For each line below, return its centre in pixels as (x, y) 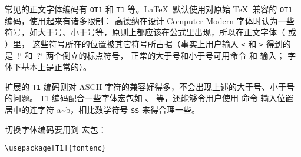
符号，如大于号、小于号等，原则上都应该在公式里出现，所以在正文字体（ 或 (150, 32)
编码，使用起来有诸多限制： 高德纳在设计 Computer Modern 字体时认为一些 (150, 20)
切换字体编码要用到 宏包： (56, 129)
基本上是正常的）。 (56, 67)
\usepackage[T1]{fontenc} (55, 148)
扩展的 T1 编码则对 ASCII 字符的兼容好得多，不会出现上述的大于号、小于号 (150, 86)
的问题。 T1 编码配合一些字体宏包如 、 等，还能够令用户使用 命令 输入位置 (149, 98)
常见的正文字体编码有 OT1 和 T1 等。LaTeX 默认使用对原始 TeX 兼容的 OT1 (149, 9)
